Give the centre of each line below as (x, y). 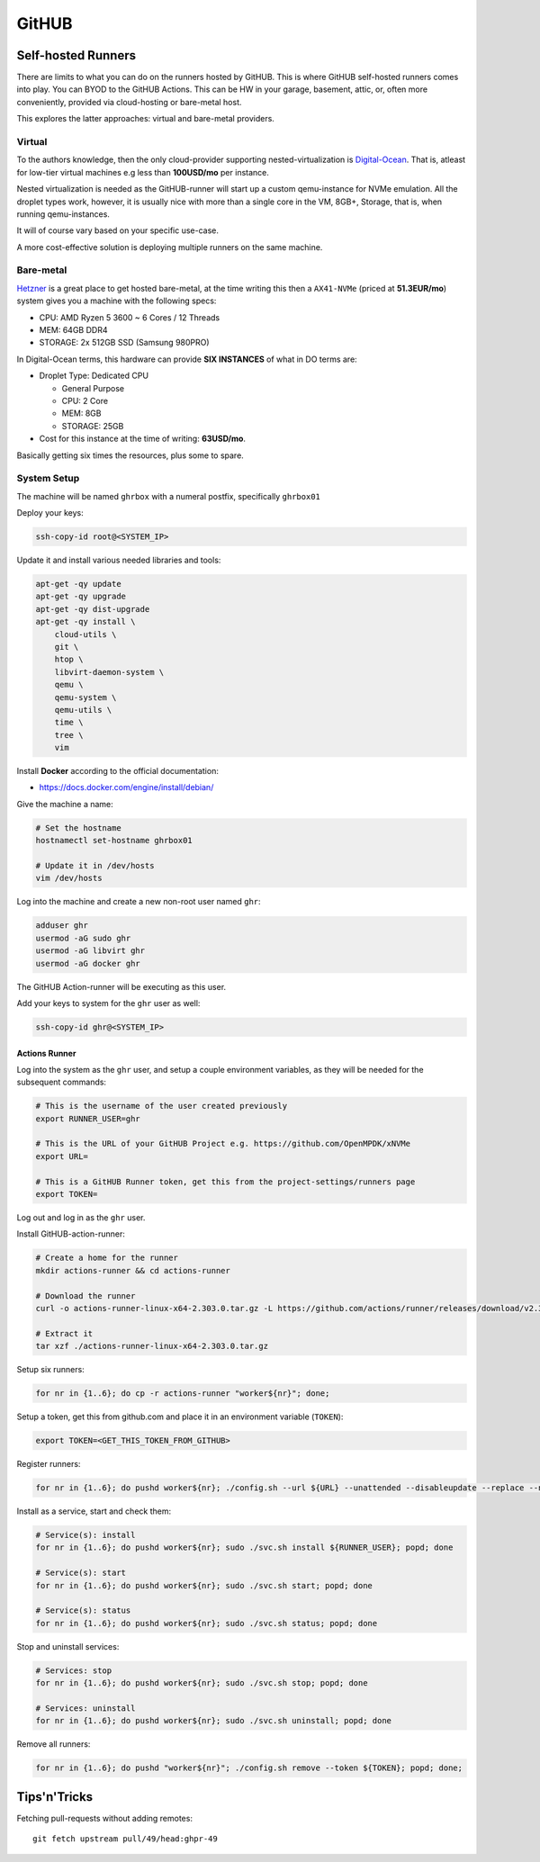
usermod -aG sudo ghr (83, 938)
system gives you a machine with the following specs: (117, 301)
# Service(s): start (81, 1573)
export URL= (62, 1156)
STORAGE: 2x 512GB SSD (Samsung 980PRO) (125, 343)
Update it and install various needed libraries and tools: (119, 560)
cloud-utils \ (85, 634)
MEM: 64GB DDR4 (73, 330)
